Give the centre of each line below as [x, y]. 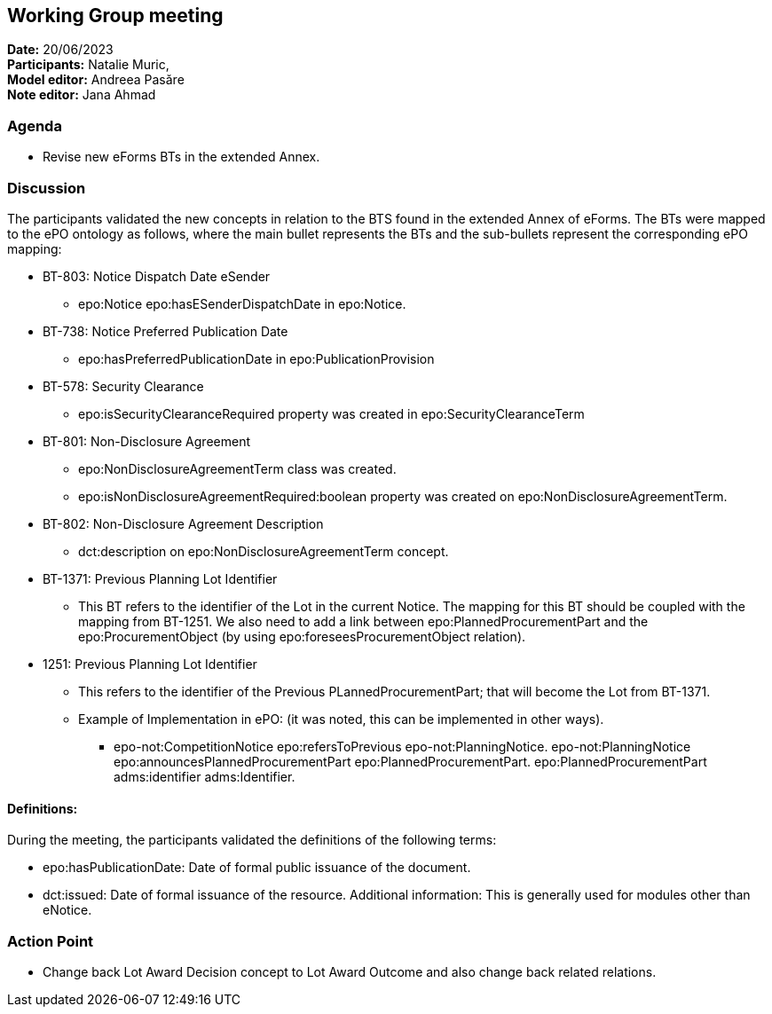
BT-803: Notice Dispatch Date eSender [157, 276]
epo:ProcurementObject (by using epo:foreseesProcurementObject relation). [302, 636]
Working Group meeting [115, 16]
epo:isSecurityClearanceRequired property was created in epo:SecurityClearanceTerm [331, 413]
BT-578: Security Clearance [123, 386]
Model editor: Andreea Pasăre [96, 80]
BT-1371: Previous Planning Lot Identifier [160, 578]
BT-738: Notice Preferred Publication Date [165, 331]
